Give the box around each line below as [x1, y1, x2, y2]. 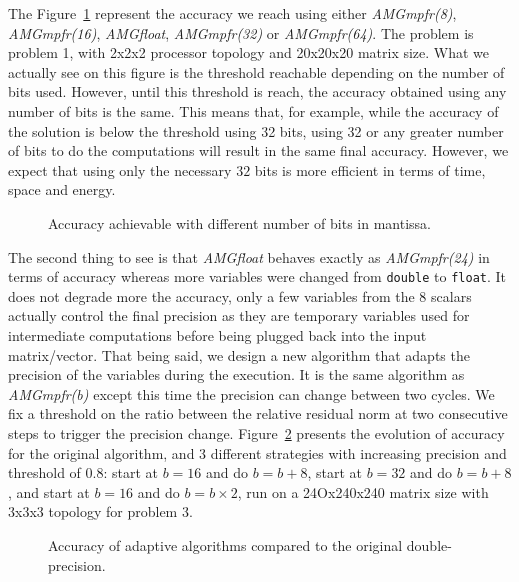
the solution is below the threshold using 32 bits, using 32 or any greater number [8, 120, 504, 141]
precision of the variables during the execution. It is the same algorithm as [8, 364, 465, 385]
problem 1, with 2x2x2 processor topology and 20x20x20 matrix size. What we [8, 42, 490, 63]
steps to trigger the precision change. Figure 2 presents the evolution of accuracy [8, 422, 505, 443]
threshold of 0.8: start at [8, 462, 158, 483]
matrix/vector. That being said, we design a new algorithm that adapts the [8, 344, 470, 365]
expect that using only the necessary [8, 159, 232, 180]
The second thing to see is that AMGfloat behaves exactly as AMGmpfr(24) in [8, 246, 490, 267]
